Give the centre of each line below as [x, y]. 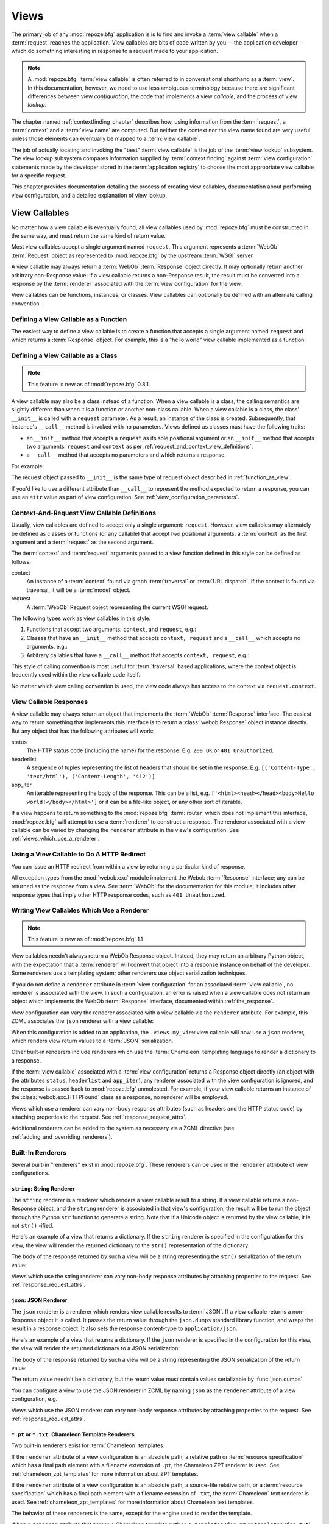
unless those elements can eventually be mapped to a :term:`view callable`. [106, 139]
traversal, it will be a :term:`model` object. [79, 590]
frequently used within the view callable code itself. [76, 675]
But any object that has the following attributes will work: [83, 731]
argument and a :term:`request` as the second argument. [82, 542]
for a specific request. [39, 176]
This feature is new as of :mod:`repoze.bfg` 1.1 [85, 939]
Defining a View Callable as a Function [69, 319]
